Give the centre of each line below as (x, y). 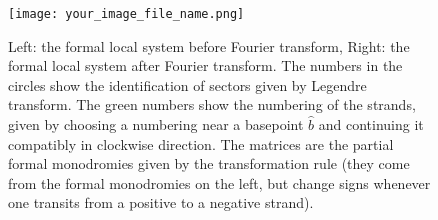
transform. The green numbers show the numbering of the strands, (212, 104)
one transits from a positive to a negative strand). (161, 202)
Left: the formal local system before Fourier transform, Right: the (209, 45)
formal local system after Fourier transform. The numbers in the (205, 65)
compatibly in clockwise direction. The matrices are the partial (201, 143)
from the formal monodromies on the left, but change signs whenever (219, 182)
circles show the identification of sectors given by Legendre (187, 84)
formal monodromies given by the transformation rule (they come (209, 163)
